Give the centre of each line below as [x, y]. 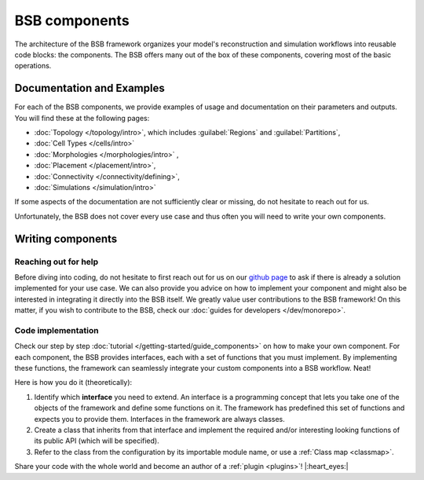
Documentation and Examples [90, 88]
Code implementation [57, 330]
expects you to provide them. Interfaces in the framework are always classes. [160, 419]
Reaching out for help [57, 262]
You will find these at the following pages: [82, 118]
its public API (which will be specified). [97, 441]
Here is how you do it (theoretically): [73, 383]
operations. [33, 66]
